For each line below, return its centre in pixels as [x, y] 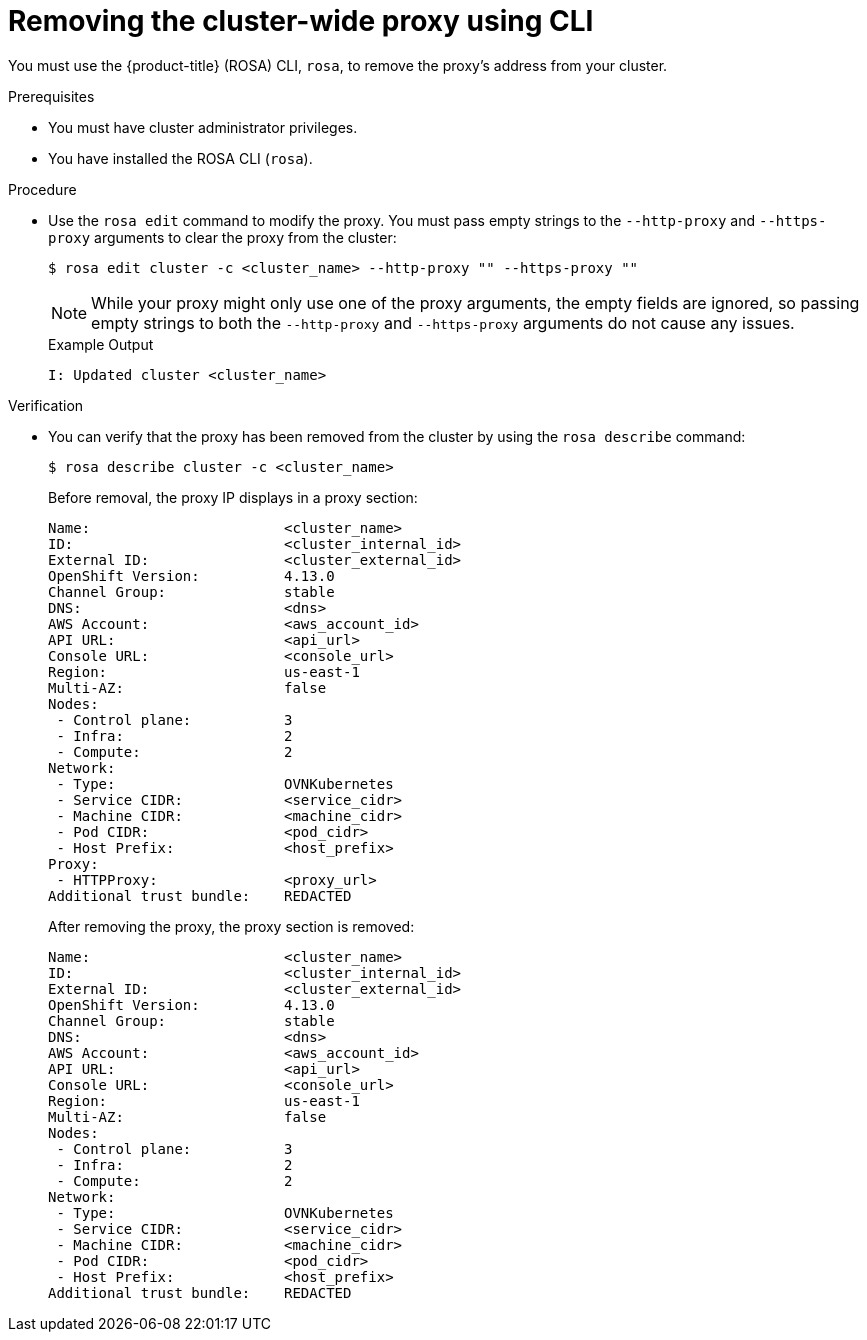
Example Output [101, 344]
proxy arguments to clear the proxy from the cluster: [222, 237]
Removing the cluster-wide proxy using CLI [301, 21]
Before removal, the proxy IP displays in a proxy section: [233, 497]
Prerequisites [51, 96]
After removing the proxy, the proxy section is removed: [231, 926]
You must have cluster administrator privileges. [203, 127]
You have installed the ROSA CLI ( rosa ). [180, 158]
